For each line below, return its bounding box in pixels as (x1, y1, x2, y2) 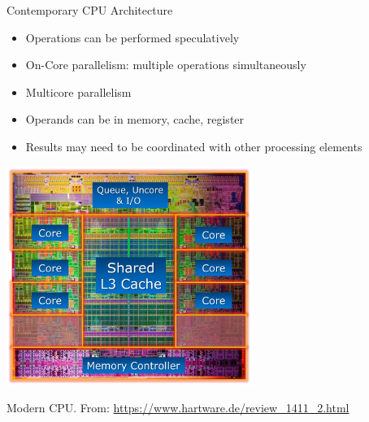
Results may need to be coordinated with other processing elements (25, 137, 362, 154)
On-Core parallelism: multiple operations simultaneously (25, 56, 306, 73)
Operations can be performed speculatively (25, 28, 240, 46)
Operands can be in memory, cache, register (25, 111, 245, 128)
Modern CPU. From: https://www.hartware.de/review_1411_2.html (7, 399, 349, 416)
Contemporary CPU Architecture (7, 2, 173, 18)
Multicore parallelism (25, 83, 132, 100)
